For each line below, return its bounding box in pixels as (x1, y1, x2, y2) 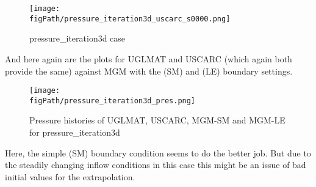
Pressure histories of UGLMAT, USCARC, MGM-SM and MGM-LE (29, 114, 285, 127)
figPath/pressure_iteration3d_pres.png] (29, 96, 196, 105)
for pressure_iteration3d (29, 126, 120, 138)
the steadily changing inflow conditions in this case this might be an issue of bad (5, 158, 306, 171)
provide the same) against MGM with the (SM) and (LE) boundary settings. (5, 64, 293, 77)
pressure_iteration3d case (29, 32, 126, 45)
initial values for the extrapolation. (5, 170, 135, 183)
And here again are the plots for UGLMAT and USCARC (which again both (5, 52, 292, 65)
